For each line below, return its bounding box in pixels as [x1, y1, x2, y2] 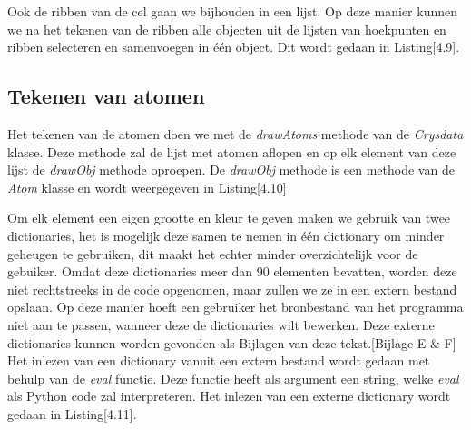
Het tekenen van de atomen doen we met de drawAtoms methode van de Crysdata [7, 124, 464, 143]
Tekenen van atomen [7, 82, 205, 110]
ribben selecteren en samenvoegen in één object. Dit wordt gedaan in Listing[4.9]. [7, 37, 460, 56]
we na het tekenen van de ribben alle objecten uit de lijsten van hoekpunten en [7, 19, 446, 38]
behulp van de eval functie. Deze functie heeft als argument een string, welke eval [7, 368, 459, 387]
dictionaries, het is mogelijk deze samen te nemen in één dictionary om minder [7, 225, 445, 245]
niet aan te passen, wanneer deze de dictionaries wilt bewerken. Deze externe [7, 315, 435, 334]
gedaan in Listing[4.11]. [7, 404, 137, 423]
